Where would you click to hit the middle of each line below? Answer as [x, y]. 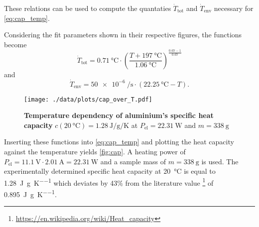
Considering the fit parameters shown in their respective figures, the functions [123, 35]
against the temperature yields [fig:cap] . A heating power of [95, 151]
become [15, 44]
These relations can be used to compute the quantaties [88, 8]
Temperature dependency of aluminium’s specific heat [119, 115]
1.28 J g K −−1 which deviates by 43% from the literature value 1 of [109, 182]
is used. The [220, 161]
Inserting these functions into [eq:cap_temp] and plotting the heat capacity [119, 142]
